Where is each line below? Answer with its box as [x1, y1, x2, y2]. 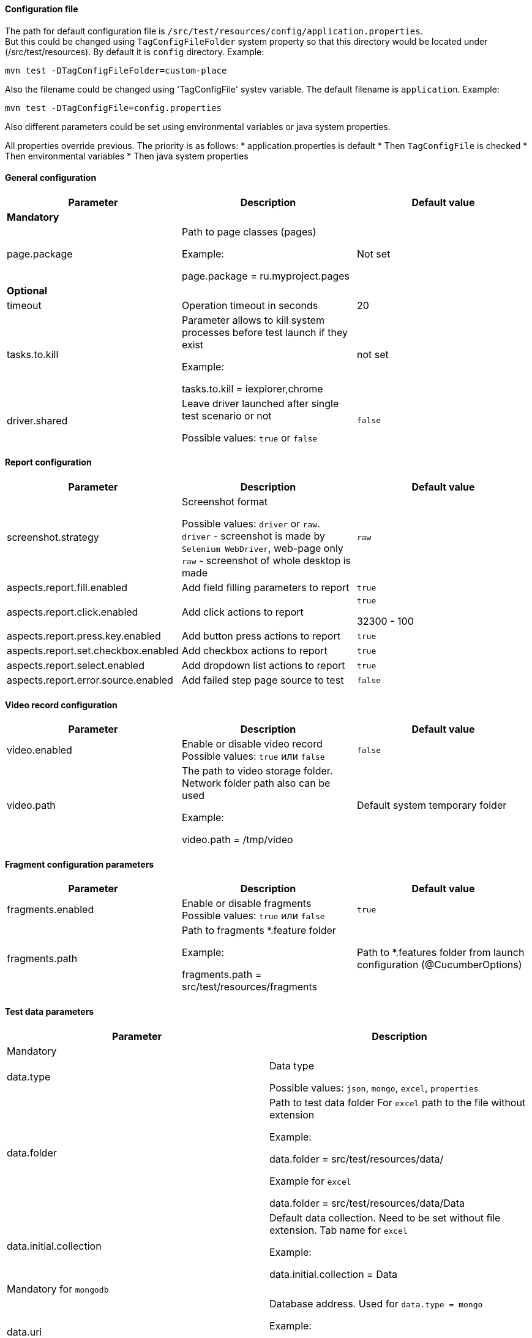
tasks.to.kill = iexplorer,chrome [181, 382, 323, 395]
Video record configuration [5, 699, 118, 710]
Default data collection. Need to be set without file [269, 1211, 501, 1224]
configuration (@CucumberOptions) [356, 958, 522, 971]
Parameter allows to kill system [181, 313, 324, 326]
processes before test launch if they [181, 326, 348, 338]
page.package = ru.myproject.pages [181, 269, 350, 282]
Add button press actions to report [181, 630, 340, 643]
